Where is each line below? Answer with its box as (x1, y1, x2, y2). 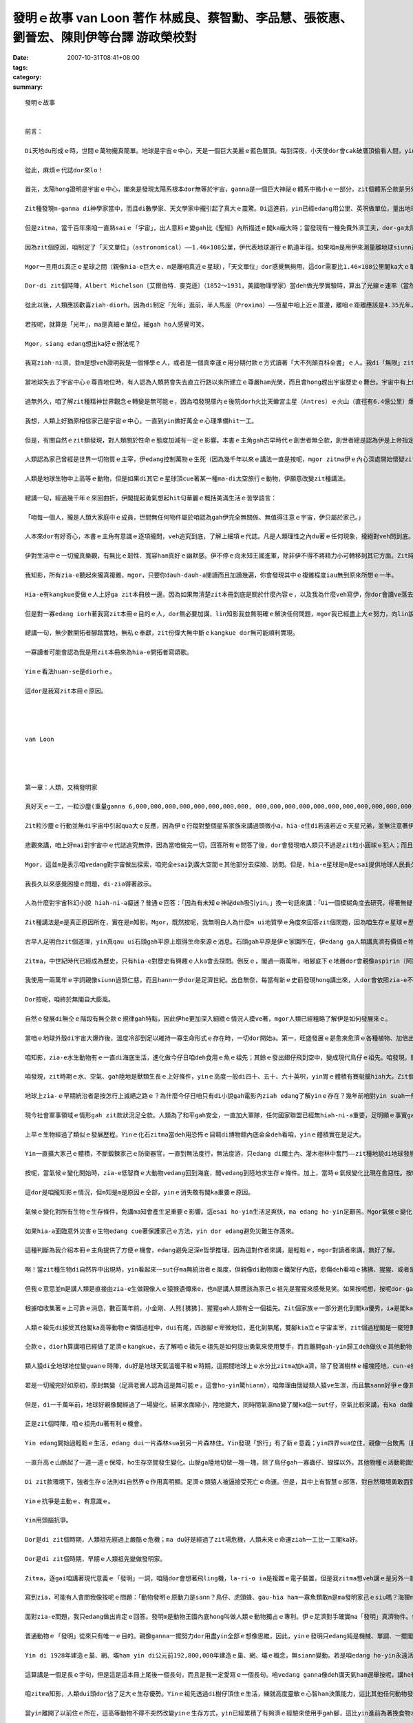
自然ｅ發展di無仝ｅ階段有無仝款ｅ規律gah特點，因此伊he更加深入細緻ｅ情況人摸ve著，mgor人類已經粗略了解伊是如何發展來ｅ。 (25, 1015, 392, 1023)
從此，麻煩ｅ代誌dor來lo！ (25, 166, 104, 174)
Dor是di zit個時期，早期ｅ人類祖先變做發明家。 (25, 1555, 167, 1562)
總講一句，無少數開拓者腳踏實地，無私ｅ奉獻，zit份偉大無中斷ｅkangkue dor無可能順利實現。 (25, 629, 299, 637)
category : (12, 73, 42, 81)
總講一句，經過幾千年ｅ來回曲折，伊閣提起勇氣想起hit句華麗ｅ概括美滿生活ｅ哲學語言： (25, 493, 277, 502)
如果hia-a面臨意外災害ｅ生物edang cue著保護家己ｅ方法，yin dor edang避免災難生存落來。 (25, 1227, 298, 1235)
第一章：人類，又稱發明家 (25, 783, 98, 791)
